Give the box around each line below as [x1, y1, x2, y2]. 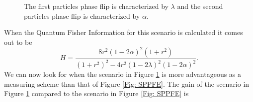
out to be [4, 36, 32, 47]
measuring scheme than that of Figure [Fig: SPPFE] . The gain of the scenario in [4, 78, 250, 89]
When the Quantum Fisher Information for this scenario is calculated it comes [4, 27, 243, 37]
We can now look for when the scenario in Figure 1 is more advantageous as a [4, 69, 242, 79]
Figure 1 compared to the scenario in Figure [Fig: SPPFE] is [4, 88, 189, 99]
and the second [177, 1, 223, 11]
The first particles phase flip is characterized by [24, 1, 169, 11]
